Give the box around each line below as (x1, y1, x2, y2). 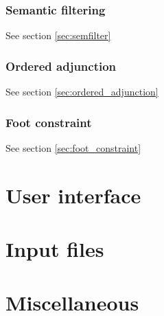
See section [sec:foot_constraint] (5, 140, 141, 155)
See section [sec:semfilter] (5, 28, 111, 43)
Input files (5, 235, 104, 262)
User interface (5, 181, 141, 209)
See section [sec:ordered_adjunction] (5, 84, 159, 99)
